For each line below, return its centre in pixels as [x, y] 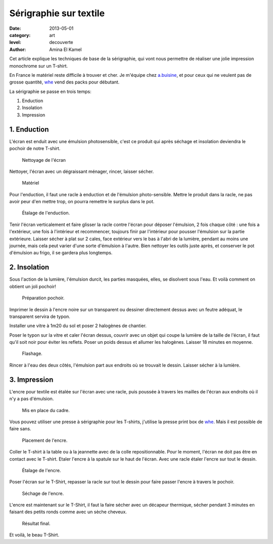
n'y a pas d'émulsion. [32, 399]
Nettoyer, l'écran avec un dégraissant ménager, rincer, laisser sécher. [82, 171]
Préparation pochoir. [43, 298]
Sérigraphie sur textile [57, 13]
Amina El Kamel [65, 49]
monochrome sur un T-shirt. [39, 66]
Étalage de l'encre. [41, 470]
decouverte [61, 42]
